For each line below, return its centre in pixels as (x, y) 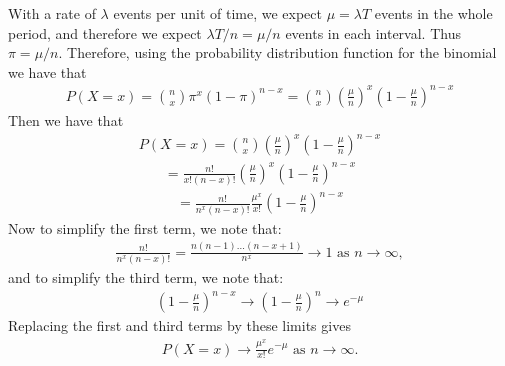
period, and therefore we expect (105, 32)
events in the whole (433, 13)
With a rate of (52, 13)
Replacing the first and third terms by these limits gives (179, 325)
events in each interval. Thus (373, 32)
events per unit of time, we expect (217, 13)
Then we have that (66, 119)
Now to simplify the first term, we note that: (145, 227)
